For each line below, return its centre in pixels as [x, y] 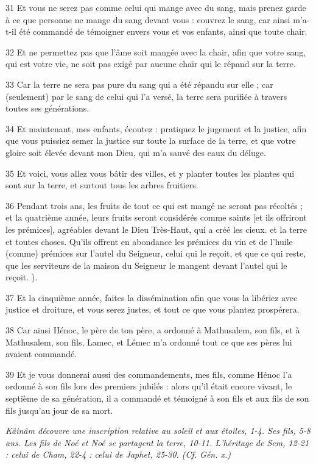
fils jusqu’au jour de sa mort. [59, 410]
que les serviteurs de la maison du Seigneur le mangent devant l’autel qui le [146, 265]
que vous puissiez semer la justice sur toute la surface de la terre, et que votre [151, 140]
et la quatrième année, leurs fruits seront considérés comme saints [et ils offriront [156, 217]
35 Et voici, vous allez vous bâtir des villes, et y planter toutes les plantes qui [150, 173]
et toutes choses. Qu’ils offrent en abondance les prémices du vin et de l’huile [149, 241]
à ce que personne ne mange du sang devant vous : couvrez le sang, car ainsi [148, 19]
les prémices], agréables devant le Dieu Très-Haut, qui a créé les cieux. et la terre [156, 229]
